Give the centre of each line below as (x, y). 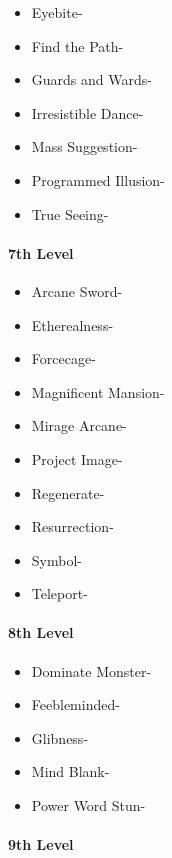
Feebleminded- (75, 704)
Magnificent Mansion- (98, 391)
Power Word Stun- (88, 805)
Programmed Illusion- (98, 179)
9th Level (41, 844)
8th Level (41, 632)
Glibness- (60, 737)
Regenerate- (68, 492)
